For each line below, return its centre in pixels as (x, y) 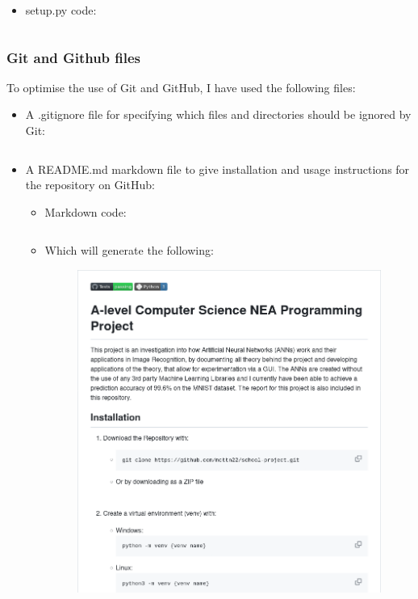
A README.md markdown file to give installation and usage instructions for (217, 169)
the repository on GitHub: (90, 185)
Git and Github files (74, 57)
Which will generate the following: (129, 250)
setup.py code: (61, 10)
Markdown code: (86, 211)
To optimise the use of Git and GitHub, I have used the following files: (181, 87)
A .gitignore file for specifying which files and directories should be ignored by (218, 114)
